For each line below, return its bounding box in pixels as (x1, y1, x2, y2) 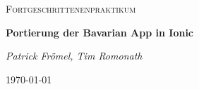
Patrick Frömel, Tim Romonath (6, 48, 143, 63)
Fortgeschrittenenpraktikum (6, 1, 136, 15)
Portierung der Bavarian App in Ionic (6, 25, 194, 39)
